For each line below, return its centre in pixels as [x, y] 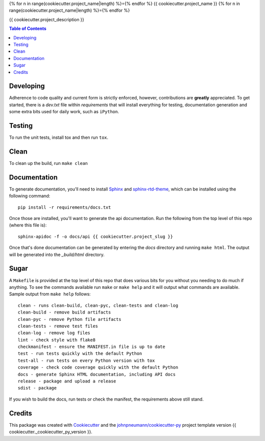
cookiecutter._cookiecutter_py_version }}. [51, 432]
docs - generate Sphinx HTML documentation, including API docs [97, 374]
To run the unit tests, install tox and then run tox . [59, 137]
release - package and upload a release [67, 381]
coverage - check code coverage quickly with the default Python [98, 367]
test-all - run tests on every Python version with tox [86, 360]
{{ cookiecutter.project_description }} [47, 19]
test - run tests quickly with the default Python [80, 354]
